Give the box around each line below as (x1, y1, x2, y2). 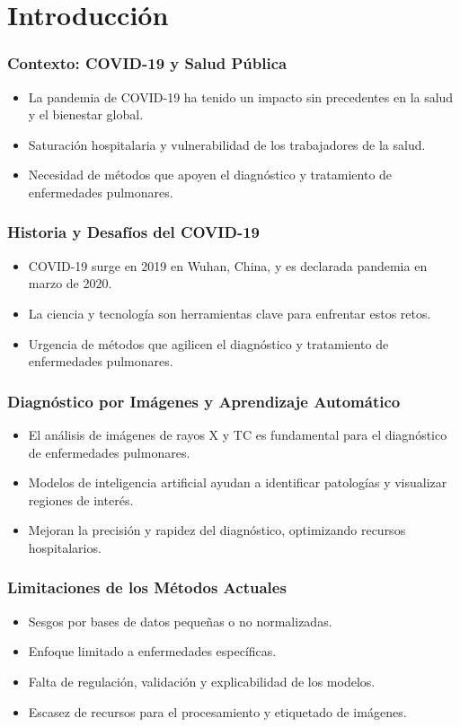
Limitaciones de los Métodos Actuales (7, 576, 287, 599)
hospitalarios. (28, 538, 102, 556)
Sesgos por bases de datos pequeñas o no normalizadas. (28, 611, 332, 630)
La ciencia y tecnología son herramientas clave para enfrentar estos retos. (28, 303, 431, 322)
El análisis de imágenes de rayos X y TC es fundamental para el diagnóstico (28, 425, 447, 443)
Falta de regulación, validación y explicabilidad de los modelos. (28, 671, 376, 690)
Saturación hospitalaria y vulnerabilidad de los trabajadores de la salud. (28, 135, 426, 153)
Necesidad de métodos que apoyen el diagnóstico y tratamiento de (28, 165, 393, 184)
